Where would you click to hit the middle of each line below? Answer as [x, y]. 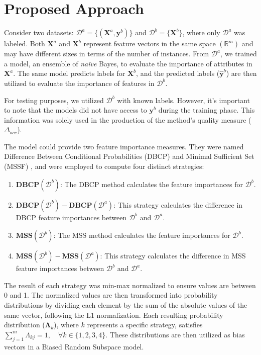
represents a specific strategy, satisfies [145, 325]
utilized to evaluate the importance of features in [79, 83]
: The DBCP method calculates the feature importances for [151, 184]
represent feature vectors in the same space [150, 43]
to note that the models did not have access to [76, 110]
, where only [201, 32]
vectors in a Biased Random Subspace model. [74, 346]
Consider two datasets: [39, 32]
